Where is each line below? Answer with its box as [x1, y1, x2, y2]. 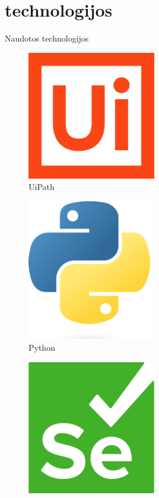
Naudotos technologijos [5, 32, 89, 45]
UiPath [28, 180, 55, 193]
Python [28, 341, 55, 353]
